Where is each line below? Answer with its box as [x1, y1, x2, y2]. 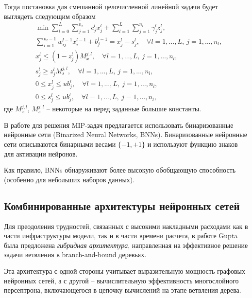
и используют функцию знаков [147, 139, 238, 149]
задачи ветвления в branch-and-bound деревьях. [4, 249, 147, 260]
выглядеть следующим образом [4, 11, 96, 21]
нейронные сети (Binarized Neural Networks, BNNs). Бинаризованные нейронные [4, 129, 247, 140]
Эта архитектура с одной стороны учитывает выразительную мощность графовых [4, 266, 245, 276]
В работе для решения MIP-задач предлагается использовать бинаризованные [4, 120, 234, 130]
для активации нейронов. [4, 148, 78, 158]
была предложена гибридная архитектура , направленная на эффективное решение [4, 240, 248, 250]
